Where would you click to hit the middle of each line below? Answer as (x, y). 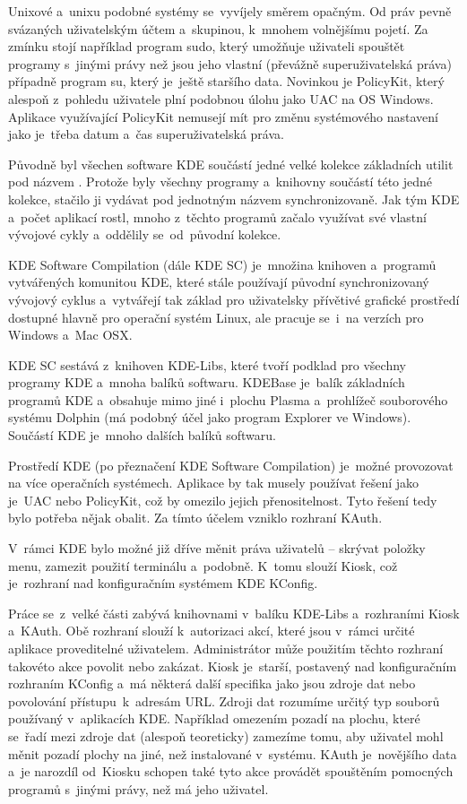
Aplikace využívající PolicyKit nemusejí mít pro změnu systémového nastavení (224, 116)
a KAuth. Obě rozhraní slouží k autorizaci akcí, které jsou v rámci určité (212, 631)
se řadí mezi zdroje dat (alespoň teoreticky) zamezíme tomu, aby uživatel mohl (226, 735)
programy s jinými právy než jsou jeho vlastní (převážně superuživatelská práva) (230, 63)
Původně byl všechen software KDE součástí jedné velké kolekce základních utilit (231, 164)
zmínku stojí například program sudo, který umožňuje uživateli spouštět (207, 46)
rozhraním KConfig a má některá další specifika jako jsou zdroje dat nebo (212, 683)
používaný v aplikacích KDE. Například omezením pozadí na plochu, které (214, 718)
